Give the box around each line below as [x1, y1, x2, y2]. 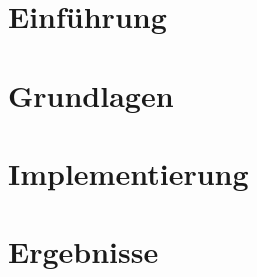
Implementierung [8, 152, 249, 193]
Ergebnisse [8, 231, 159, 272]
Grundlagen [8, 74, 174, 115]
